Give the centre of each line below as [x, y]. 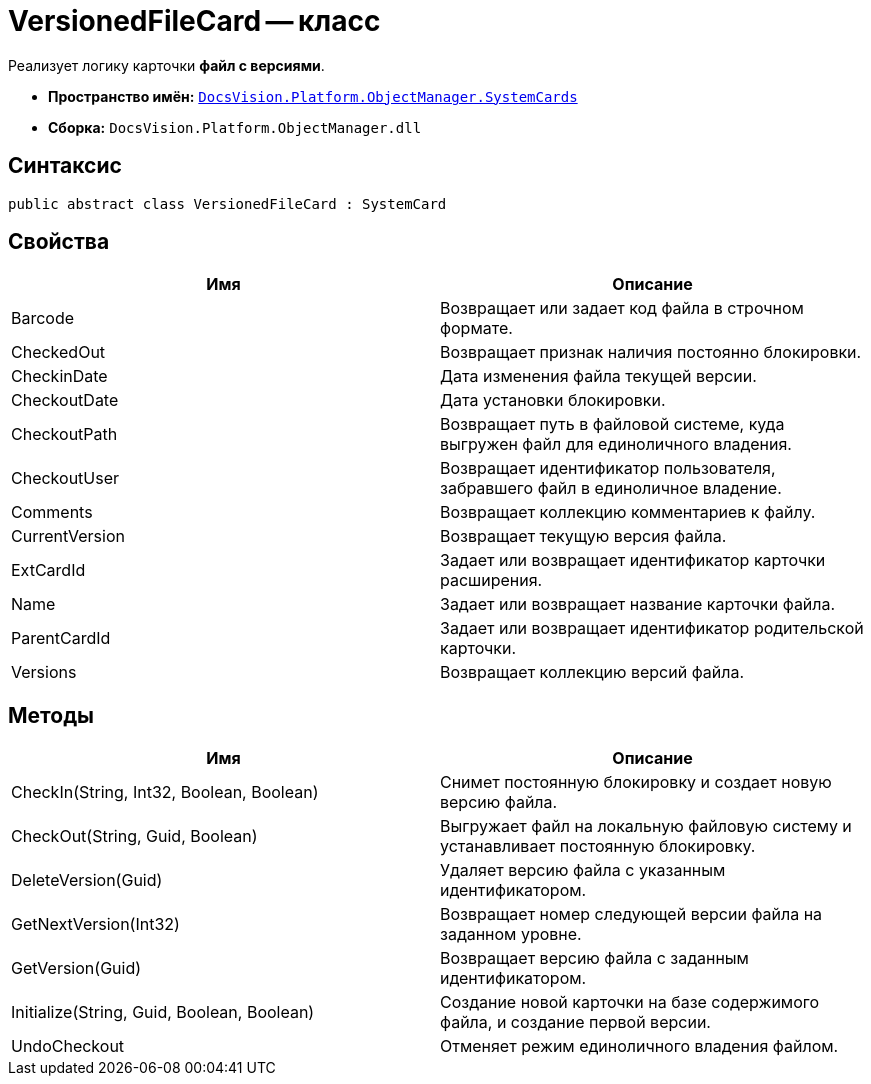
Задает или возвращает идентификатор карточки [633, 560]
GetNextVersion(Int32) [95, 924]
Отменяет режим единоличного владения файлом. [639, 1046]
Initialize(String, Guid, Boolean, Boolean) [163, 1012]
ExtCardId [48, 570]
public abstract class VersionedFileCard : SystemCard [227, 203]
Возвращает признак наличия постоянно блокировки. [651, 352]
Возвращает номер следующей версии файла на [631, 914]
